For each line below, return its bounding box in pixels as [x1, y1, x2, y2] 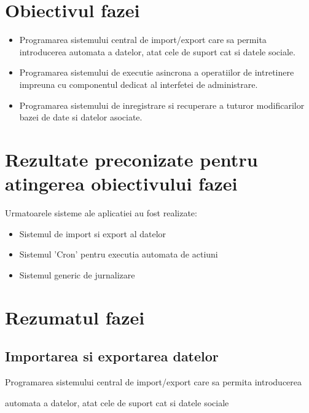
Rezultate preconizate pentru [5, 146, 258, 171]
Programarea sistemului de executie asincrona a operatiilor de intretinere [19, 66, 294, 79]
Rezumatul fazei [5, 304, 145, 329]
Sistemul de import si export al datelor [19, 227, 166, 240]
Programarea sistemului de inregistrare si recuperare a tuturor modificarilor [19, 98, 305, 111]
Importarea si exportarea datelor [5, 347, 219, 366]
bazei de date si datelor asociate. [19, 111, 143, 124]
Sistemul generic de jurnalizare [19, 268, 135, 281]
